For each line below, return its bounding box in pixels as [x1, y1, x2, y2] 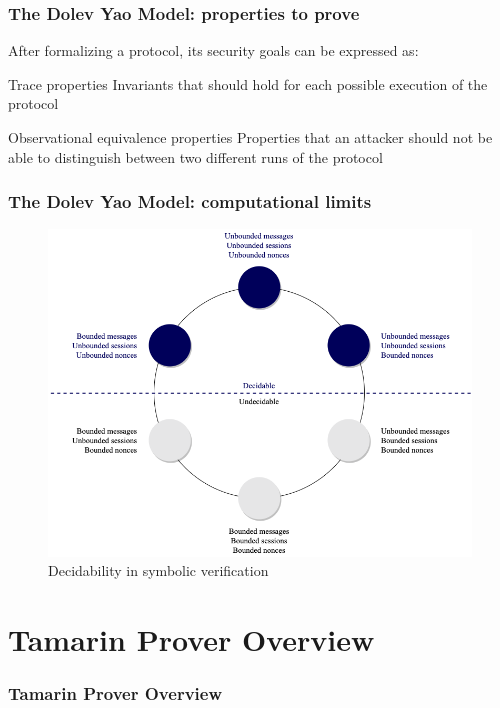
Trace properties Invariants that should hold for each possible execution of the [8, 73, 488, 94]
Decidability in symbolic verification [48, 560, 269, 581]
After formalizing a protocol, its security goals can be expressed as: [8, 40, 419, 61]
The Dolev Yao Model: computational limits [8, 189, 372, 214]
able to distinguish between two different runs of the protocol [8, 146, 383, 167]
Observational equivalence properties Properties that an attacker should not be [8, 127, 493, 147]
